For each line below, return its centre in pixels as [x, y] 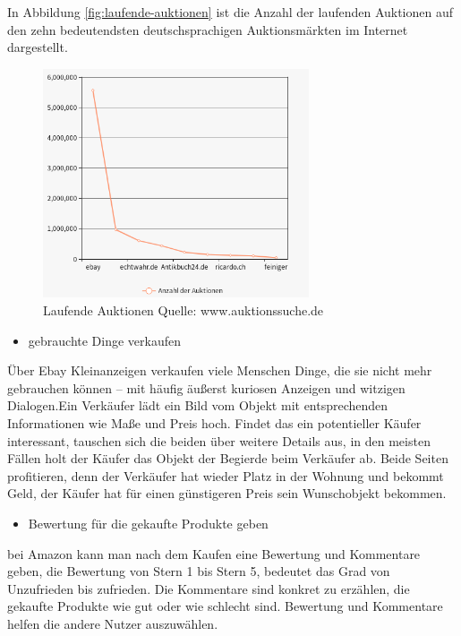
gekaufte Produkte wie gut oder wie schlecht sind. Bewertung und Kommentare [225, 606]
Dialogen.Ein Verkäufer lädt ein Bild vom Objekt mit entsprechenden [198, 405]
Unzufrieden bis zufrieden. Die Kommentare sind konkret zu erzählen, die [209, 588]
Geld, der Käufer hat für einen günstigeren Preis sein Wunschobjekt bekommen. [227, 493]
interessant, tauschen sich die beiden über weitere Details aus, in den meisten [219, 440]
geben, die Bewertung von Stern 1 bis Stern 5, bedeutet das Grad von [199, 571]
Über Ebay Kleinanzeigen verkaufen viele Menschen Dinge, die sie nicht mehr [220, 370]
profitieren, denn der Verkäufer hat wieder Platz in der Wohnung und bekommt [226, 475]
